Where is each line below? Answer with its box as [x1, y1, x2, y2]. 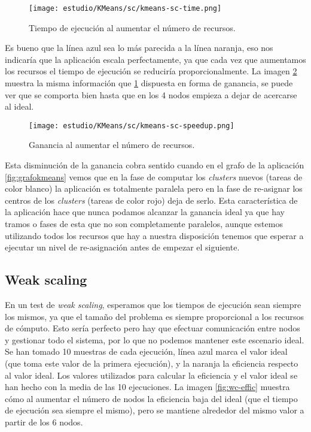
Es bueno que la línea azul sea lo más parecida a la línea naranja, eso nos [5, 41, 273, 54]
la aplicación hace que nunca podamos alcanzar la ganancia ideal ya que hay [5, 206, 285, 218]
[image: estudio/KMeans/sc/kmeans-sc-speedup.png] [29, 121, 234, 130]
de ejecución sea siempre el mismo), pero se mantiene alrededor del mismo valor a [5, 404, 304, 416]
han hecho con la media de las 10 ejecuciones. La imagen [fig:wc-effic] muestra [5, 380, 290, 393]
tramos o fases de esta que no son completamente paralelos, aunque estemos [5, 217, 283, 230]
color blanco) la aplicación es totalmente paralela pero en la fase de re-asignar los [5, 182, 303, 195]
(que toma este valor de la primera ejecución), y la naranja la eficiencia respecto [5, 357, 298, 369]
